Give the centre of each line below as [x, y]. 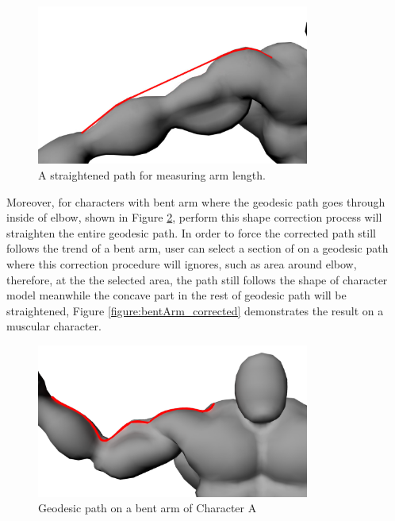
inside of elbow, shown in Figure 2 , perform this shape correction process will [194, 217]
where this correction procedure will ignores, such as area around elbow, [182, 263]
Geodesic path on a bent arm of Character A [148, 508]
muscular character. [54, 326]
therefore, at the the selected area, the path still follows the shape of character [197, 279]
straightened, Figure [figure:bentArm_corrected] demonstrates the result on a [195, 310]
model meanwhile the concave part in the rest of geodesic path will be [176, 295]
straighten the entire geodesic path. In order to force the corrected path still [191, 232]
